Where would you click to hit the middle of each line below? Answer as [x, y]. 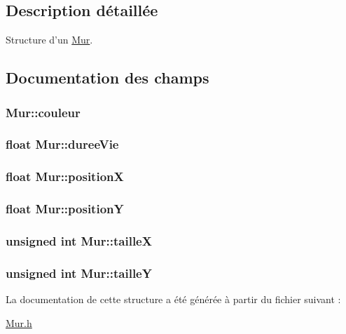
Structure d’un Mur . [49, 40]
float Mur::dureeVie [62, 144]
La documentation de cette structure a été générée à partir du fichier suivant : [173, 299]
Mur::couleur [43, 112]
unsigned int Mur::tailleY [79, 273]
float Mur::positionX [65, 176]
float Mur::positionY [65, 209]
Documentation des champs [108, 78]
